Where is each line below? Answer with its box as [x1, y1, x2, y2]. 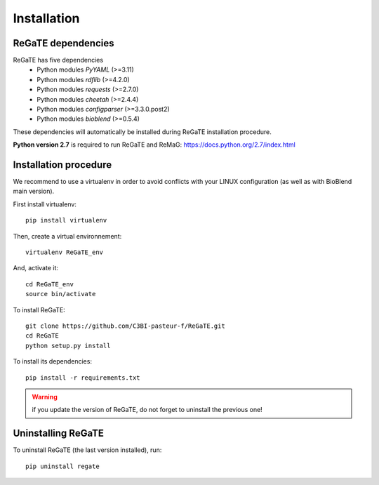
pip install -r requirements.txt [25, 373, 140, 382]
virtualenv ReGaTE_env [25, 248, 104, 256]
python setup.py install [25, 341, 111, 350]
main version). [13, 187, 55, 196]
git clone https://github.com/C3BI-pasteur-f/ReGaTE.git [25, 322, 226, 330]
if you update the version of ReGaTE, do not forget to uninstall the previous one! [32, 406, 262, 414]
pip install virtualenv [25, 216, 107, 225]
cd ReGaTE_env [25, 280, 74, 288]
